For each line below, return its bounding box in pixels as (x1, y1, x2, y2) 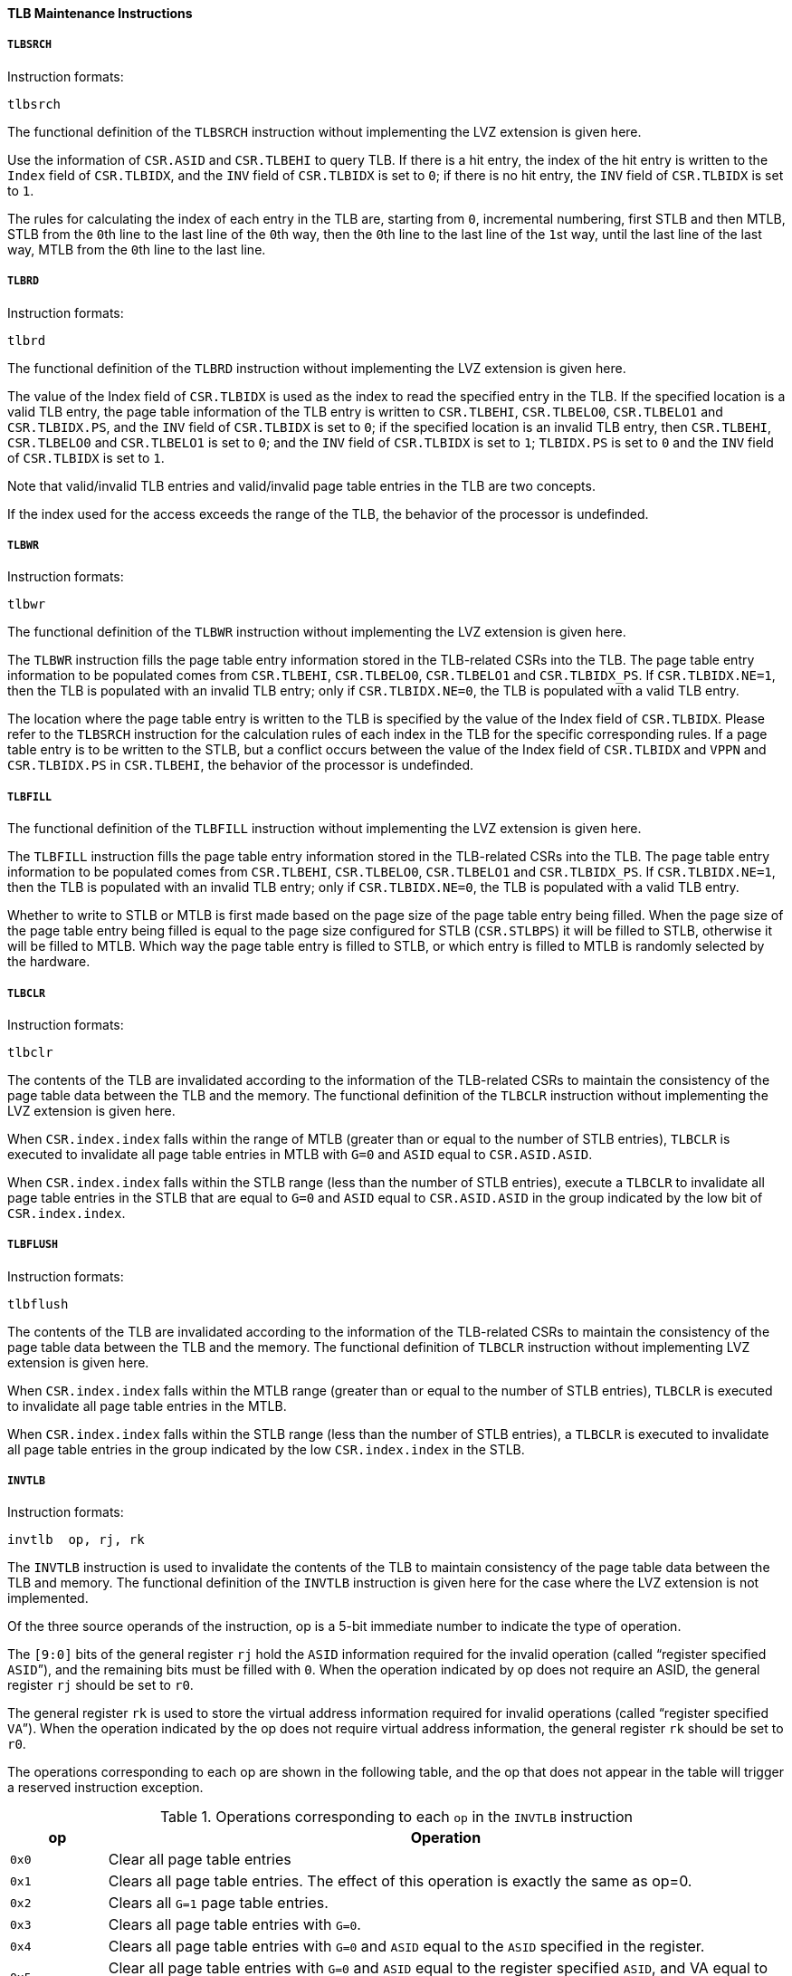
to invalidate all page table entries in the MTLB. (7, 1397, 287, 1414)
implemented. (7, 1590, 89, 1607)
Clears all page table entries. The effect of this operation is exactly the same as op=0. (108, 1872, 692, 1891)
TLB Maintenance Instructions (7, 5, 193, 21)
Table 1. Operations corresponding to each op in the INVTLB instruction (159, 1808, 634, 1827)
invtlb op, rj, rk (7, 1532, 145, 1548)
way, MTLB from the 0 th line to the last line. (7, 241, 266, 257)
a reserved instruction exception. (7, 1779, 204, 1796)
